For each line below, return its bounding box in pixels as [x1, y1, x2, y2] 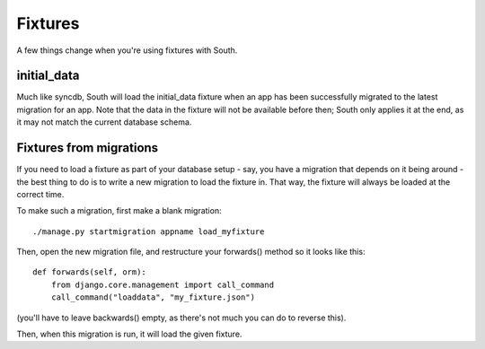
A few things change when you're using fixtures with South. [16, 45, 238, 56]
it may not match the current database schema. [16, 117, 192, 127]
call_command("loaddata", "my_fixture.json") [50, 292, 256, 302]
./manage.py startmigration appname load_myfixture [32, 226, 265, 237]
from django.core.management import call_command [50, 279, 274, 290]
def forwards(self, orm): [32, 267, 147, 277]
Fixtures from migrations [16, 140, 159, 156]
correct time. [16, 188, 65, 199]
